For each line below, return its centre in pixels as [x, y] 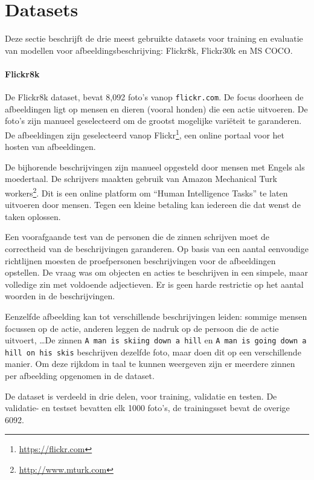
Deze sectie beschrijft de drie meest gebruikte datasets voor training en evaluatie [154, 38]
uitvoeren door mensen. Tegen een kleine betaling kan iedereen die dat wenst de [153, 205]
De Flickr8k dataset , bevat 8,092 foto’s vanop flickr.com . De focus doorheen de [154, 97]
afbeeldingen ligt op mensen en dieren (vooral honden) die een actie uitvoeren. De [156, 109]
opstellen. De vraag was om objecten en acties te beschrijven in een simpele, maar [156, 272]
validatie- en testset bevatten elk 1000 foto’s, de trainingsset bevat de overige [147, 408]
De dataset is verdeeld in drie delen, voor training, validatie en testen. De [141, 396]
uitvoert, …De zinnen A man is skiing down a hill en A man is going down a [156, 340]
